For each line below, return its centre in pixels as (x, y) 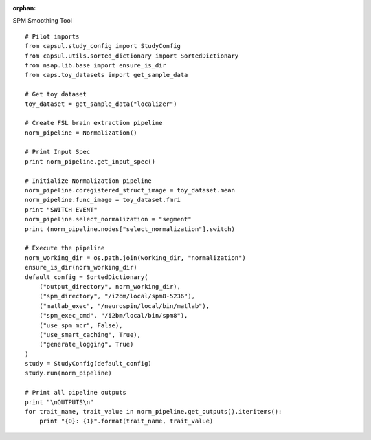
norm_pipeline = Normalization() (81, 133)
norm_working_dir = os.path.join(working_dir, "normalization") (136, 257)
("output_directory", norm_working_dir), (110, 286)
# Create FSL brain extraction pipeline (94, 123)
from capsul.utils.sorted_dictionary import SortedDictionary (132, 56)
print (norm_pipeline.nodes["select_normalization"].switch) (130, 229)
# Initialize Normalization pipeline (89, 181)
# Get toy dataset (56, 94)
